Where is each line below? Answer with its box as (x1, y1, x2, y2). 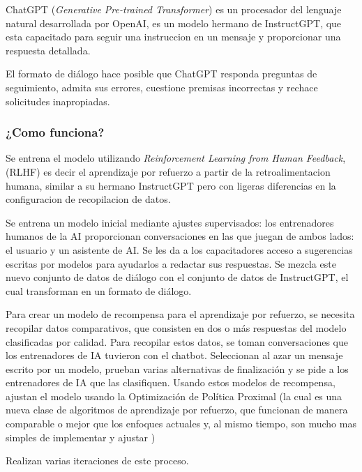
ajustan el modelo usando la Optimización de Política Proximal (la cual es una (6, 388, 342, 403)
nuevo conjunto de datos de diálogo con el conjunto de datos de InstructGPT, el (6, 270, 349, 284)
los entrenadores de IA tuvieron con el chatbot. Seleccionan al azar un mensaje (6, 348, 343, 363)
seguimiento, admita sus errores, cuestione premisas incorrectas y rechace (6, 79, 318, 94)
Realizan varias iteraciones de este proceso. (6, 453, 189, 468)
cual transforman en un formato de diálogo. (6, 283, 192, 298)
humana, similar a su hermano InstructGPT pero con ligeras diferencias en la (6, 178, 336, 192)
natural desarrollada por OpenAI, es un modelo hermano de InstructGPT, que (6, 15, 342, 30)
